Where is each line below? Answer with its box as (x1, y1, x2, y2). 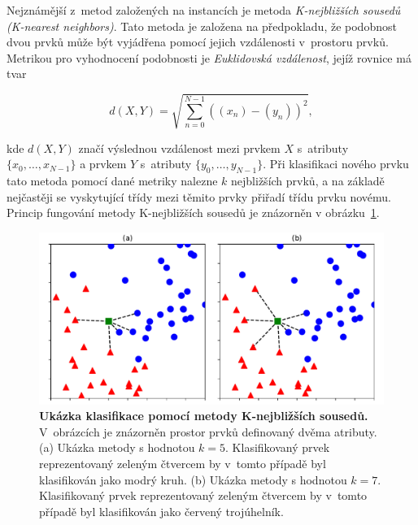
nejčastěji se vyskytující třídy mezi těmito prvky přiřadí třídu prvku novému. (7, 188, 392, 205)
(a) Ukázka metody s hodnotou (39, 439, 195, 456)
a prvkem (80, 155, 127, 172)
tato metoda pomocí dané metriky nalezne (7, 171, 218, 189)
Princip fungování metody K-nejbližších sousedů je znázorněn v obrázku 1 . (7, 204, 380, 221)
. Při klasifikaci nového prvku (263, 155, 409, 172)
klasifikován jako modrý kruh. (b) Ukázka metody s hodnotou (39, 471, 347, 488)
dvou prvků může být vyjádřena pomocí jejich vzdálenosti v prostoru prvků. (7, 33, 389, 50)
